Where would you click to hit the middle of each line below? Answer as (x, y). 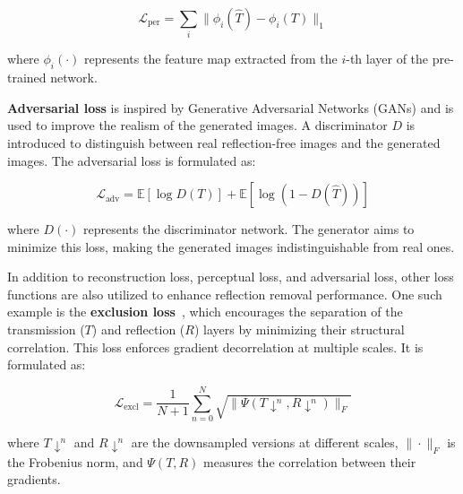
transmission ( (46, 329)
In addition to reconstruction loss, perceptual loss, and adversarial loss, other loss (231, 277)
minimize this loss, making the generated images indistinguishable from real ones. (231, 246)
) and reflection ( (138, 329)
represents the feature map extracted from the (211, 59)
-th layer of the (387, 59)
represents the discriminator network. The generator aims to (249, 229)
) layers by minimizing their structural (299, 329)
